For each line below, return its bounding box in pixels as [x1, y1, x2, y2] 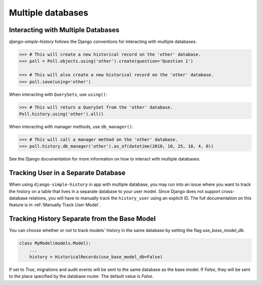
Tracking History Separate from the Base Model [9, 214, 156, 223]
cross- [221, 188, 235, 194]
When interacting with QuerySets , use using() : [9, 91, 107, 97]
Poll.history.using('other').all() [19, 111, 104, 117]
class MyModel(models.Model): [19, 241, 91, 246]
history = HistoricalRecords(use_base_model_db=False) [29, 254, 163, 260]
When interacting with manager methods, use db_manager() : [9, 124, 133, 129]
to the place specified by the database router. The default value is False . [9, 273, 154, 279]
